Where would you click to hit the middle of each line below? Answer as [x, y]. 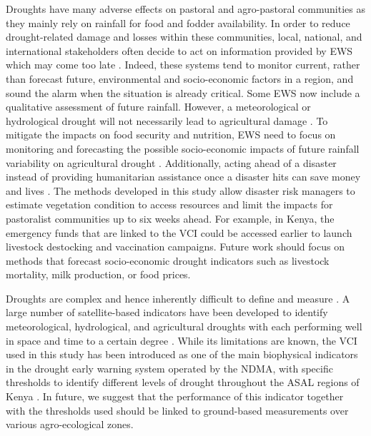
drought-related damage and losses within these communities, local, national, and [184, 37]
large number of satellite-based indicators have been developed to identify [167, 312]
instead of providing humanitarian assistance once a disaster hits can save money [183, 177]
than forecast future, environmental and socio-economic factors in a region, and [180, 78]
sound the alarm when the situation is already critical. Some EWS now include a [183, 92]
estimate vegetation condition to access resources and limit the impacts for [169, 204]
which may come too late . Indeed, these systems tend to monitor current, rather [183, 65]
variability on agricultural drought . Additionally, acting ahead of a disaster [171, 162]
